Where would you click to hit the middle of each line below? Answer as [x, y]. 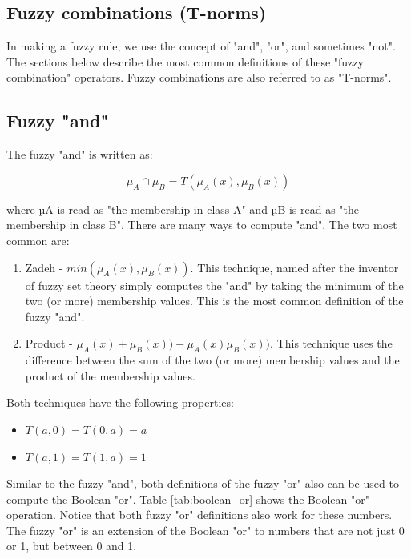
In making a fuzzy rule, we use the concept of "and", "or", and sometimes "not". [201, 46]
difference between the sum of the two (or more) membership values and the [212, 360]
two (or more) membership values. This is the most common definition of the [214, 301]
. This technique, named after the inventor [294, 267]
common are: [38, 240]
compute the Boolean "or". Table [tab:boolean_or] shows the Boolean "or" [188, 499]
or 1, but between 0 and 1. [72, 546]
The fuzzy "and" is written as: [80, 154]
